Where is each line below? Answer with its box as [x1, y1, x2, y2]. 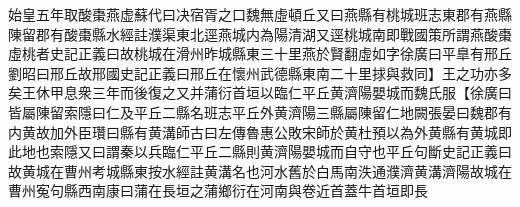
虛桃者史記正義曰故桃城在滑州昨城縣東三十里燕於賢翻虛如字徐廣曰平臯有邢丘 [8, 43, 512, 64]
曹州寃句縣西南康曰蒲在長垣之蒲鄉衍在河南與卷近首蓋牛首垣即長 [8, 180, 428, 201]
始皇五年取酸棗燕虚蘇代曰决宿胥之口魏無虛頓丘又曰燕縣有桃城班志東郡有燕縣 [8, 4, 512, 24]
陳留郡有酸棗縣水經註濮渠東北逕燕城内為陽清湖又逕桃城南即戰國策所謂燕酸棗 [8, 23, 512, 44]
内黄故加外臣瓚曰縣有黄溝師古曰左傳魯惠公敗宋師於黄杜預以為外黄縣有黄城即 [8, 121, 512, 142]
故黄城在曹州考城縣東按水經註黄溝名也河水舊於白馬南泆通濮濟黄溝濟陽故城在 [8, 160, 512, 181]
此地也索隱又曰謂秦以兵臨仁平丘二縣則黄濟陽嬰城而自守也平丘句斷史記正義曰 [8, 141, 512, 162]
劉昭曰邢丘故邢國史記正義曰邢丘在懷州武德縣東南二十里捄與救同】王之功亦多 [8, 62, 512, 83]
